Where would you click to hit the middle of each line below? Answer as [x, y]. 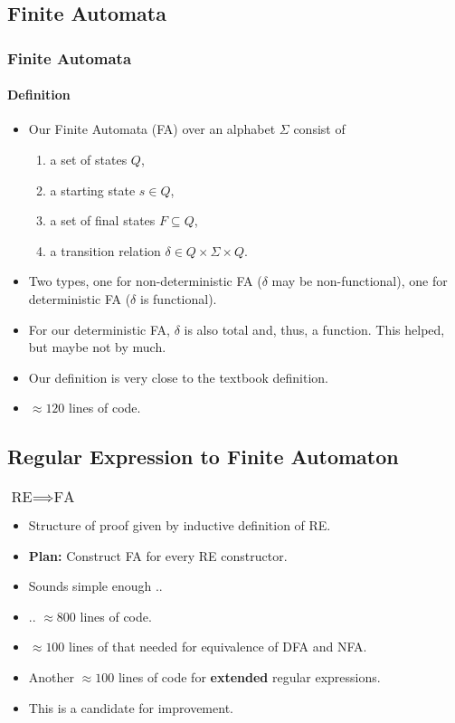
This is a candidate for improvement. [131, 707]
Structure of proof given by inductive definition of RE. [180, 525]
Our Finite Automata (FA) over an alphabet [152, 129]
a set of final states [103, 220]
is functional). [178, 298]
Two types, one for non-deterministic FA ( [145, 281]
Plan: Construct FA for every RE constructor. [158, 555]
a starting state [93, 190]
